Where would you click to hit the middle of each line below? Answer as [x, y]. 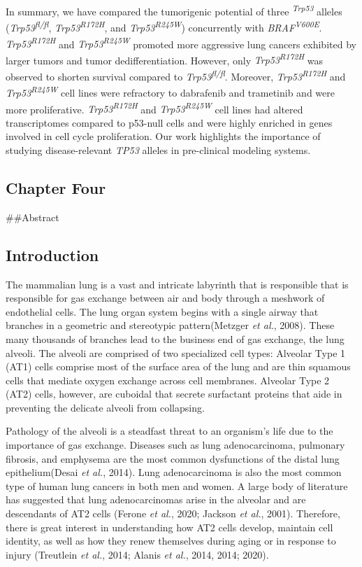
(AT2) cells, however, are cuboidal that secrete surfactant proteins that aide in [174, 394]
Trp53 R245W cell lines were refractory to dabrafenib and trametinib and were [170, 91]
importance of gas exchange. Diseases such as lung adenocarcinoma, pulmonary [175, 445]
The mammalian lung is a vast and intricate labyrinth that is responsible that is [177, 284]
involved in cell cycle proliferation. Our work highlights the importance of [163, 136]
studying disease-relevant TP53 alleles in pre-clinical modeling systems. [158, 149]
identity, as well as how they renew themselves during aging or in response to [171, 541]
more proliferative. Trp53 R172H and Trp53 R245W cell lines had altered [154, 108]
